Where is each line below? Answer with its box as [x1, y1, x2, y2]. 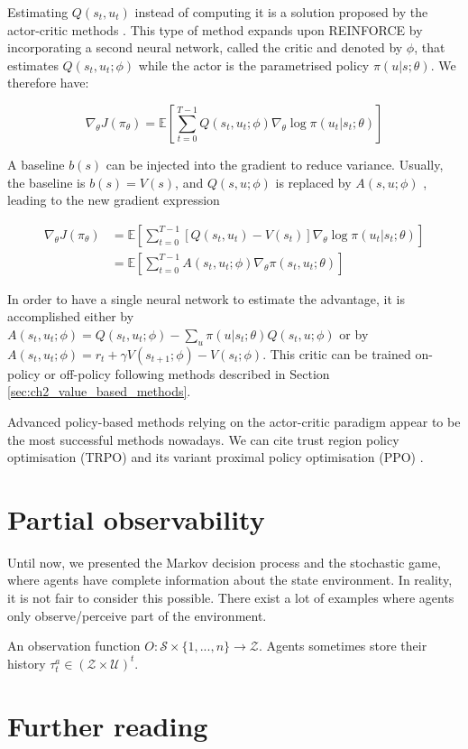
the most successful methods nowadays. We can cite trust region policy [7, 430, 399, 448]
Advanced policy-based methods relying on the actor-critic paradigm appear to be [7, 411, 461, 430]
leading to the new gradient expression [7, 190, 220, 209]
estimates [7, 55, 59, 74]
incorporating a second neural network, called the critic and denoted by [7, 38, 403, 57]
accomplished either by [7, 307, 134, 326]
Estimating [7, 3, 69, 21]
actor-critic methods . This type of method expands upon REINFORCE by [7, 20, 423, 39]
